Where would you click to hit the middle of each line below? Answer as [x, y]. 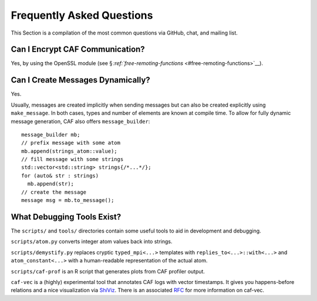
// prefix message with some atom [71, 143]
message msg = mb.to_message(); [68, 200]
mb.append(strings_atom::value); [69, 151]
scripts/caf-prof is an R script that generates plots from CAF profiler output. [108, 271]
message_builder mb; [51, 134]
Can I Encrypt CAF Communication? [78, 49]
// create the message [54, 192]
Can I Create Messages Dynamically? [81, 80]
